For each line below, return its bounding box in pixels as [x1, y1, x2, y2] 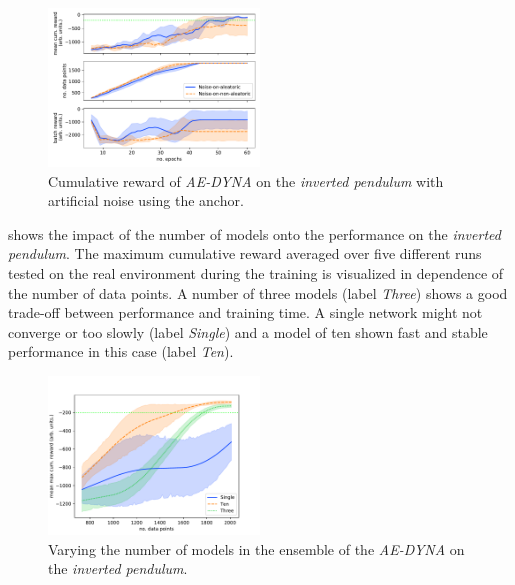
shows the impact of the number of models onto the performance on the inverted [8, 223, 501, 244]
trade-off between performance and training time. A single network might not [8, 302, 483, 323]
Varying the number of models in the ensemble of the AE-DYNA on [48, 538, 465, 559]
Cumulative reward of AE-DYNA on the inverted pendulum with [48, 170, 444, 191]
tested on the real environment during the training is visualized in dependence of [8, 262, 504, 283]
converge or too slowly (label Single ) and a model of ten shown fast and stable [8, 321, 488, 342]
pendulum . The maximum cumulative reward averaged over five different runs [8, 243, 482, 264]
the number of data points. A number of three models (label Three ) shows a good [8, 282, 508, 303]
